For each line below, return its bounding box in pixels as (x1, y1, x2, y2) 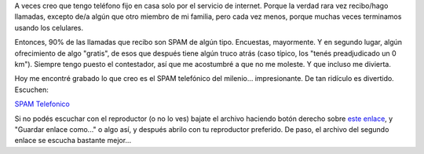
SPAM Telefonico (14, 99, 71, 109)
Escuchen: (14, 85, 49, 94)
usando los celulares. (14, 23, 84, 32)
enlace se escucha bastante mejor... (14, 136, 132, 145)
